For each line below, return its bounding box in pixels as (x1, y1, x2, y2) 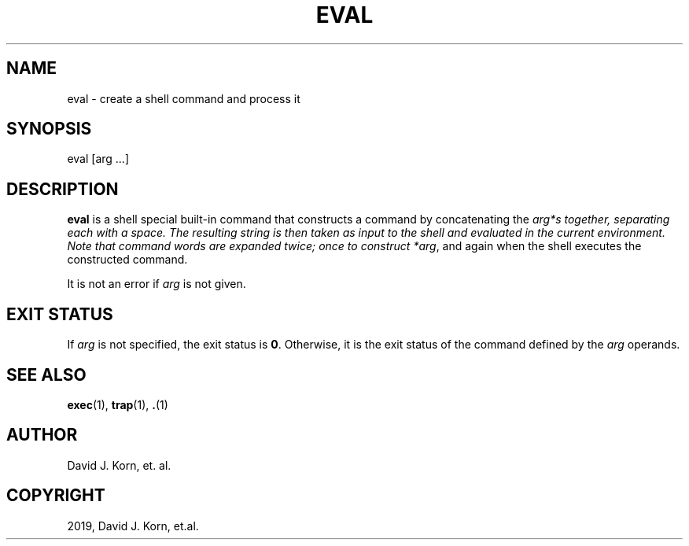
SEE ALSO (6, 364, 87, 385)
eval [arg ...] (67, 152, 130, 166)
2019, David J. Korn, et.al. (67, 518, 199, 533)
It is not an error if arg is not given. (67, 277, 246, 291)
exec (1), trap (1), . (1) (67, 397, 168, 411)
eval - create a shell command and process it (67, 91, 300, 105)
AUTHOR (6, 425, 78, 445)
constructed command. (67, 253, 188, 267)
